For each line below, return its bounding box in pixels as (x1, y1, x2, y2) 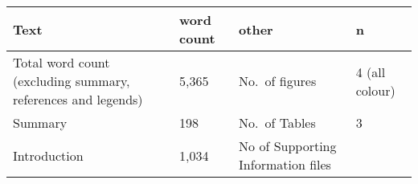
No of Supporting (239, 137, 337, 155)
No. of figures (239, 72, 317, 90)
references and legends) (13, 90, 143, 108)
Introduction (13, 145, 84, 165)
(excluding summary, (13, 72, 130, 90)
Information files (239, 155, 331, 174)
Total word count (13, 53, 110, 72)
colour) (355, 80, 395, 100)
